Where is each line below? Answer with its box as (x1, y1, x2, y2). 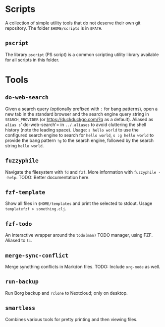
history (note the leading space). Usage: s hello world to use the (5, 127, 139, 132)
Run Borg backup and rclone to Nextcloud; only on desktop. (5, 290, 128, 296)
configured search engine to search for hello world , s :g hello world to (5, 132, 154, 138)
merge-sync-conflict (5, 252, 69, 259)
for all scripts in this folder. (5, 57, 59, 63)
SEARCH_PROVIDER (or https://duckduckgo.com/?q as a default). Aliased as (5, 116, 154, 122)
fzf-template (5, 189, 46, 196)
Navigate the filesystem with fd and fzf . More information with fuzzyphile (5, 169, 157, 175)
